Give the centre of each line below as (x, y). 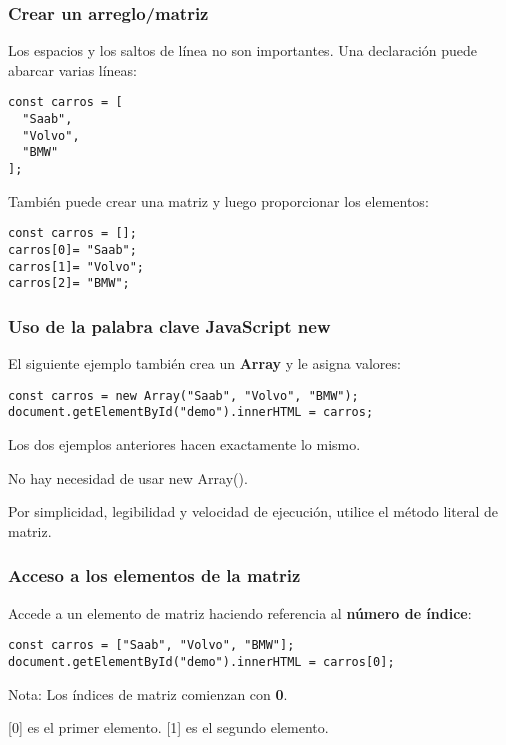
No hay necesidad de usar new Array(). (128, 477)
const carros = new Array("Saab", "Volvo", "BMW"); (183, 395)
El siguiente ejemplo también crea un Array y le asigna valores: (204, 363)
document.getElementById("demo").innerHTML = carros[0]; (201, 661)
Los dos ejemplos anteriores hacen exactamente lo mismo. (184, 444)
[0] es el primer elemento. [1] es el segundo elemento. (168, 727)
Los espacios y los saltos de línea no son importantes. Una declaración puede (243, 50)
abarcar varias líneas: (72, 69)
